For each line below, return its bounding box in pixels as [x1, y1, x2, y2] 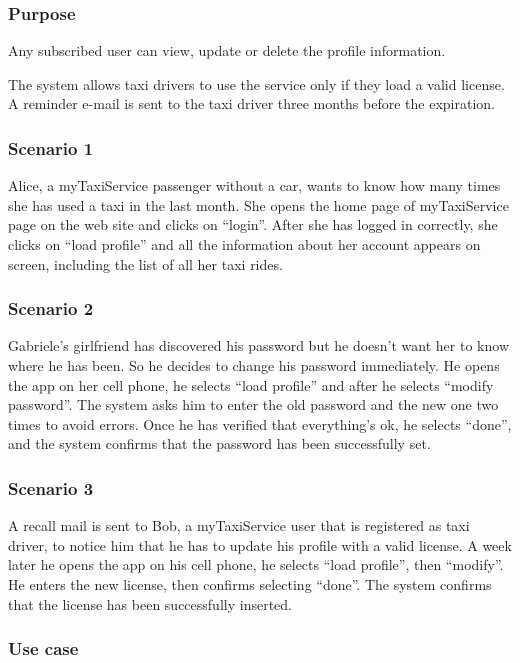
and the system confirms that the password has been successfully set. [8, 433, 431, 454]
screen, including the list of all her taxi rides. [8, 253, 283, 274]
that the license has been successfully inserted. [8, 593, 292, 614]
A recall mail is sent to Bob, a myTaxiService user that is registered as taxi [8, 515, 470, 536]
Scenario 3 [8, 475, 94, 500]
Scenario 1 [8, 135, 94, 160]
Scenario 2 [8, 296, 94, 321]
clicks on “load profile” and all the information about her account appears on [8, 234, 481, 254]
